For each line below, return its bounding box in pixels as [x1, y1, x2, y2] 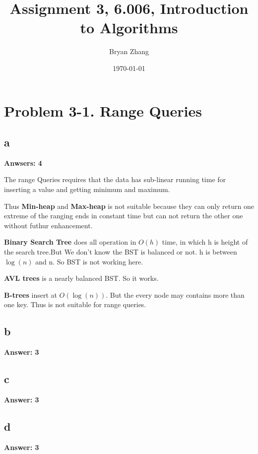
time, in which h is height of [162, 237, 248, 247]
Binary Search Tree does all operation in [4, 237, 136, 247]
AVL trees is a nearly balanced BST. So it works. [4, 273, 159, 283]
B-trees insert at [4, 289, 57, 300]
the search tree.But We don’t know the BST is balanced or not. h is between [4, 247, 237, 257]
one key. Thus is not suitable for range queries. [4, 299, 146, 310]
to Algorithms [80, 17, 178, 38]
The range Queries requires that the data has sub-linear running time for [4, 174, 226, 185]
